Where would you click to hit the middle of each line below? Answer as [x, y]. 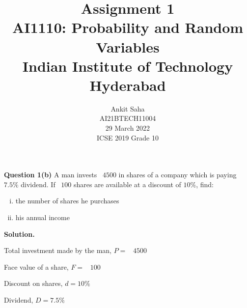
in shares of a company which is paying [178, 175]
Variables [128, 46]
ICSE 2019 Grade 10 [128, 137]
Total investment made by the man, [58, 250]
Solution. [19, 234]
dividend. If [38, 184]
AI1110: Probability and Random [128, 27]
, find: [205, 184]
